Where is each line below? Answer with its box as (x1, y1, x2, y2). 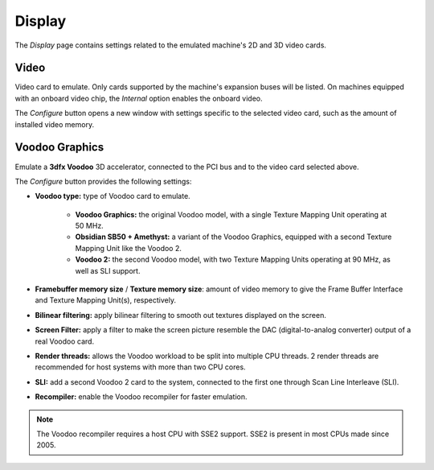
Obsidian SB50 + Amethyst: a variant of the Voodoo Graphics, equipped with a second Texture (75, 232, 392, 241)
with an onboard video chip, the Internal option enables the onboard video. (14, 93, 263, 103)
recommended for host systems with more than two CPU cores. (35, 362, 246, 372)
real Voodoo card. (35, 336, 95, 346)
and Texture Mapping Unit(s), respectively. (35, 295, 177, 305)
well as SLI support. (75, 266, 141, 275)
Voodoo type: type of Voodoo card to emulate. (35, 192, 190, 201)
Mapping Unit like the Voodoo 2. (75, 243, 182, 253)
